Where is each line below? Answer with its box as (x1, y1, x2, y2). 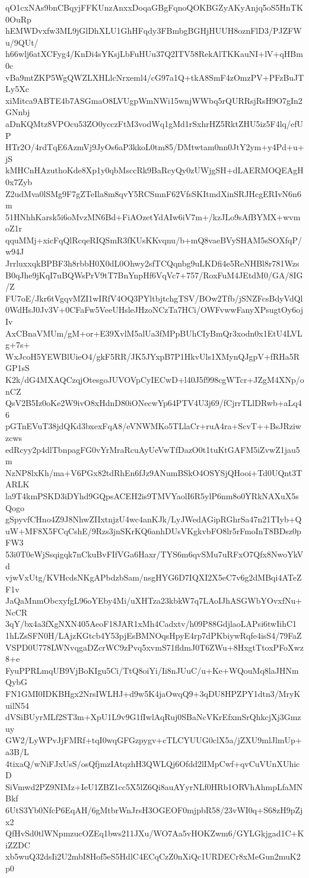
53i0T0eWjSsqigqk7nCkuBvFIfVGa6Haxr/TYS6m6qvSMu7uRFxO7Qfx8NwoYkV (5, 547, 304, 560)
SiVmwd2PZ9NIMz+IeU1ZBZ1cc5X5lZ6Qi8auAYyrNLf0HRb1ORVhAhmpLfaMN (5, 780, 303, 793)
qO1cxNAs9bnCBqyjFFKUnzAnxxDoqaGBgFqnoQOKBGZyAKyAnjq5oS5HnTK (5, 1, 303, 13)
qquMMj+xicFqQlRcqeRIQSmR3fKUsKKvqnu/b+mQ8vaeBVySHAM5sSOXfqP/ (5, 233, 302, 246)
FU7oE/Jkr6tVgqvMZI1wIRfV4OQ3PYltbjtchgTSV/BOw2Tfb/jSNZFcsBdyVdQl (5, 291, 303, 304)
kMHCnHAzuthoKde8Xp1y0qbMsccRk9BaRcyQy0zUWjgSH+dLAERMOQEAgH (5, 164, 304, 176)
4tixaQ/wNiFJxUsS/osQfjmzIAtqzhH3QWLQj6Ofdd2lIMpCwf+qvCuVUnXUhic (5, 757, 300, 769)
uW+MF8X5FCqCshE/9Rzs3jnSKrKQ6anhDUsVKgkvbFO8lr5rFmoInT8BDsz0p (5, 524, 301, 537)
